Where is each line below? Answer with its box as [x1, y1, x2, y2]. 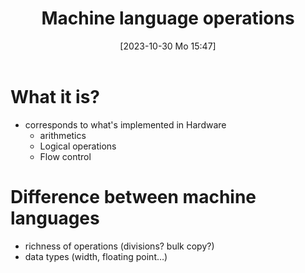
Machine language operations [41, 7, 295, 30]
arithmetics [39, 129, 87, 141]
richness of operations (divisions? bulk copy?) [24, 240, 215, 252]
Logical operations [39, 140, 117, 152]
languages [10, 207, 100, 229]
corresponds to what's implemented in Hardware [24, 118, 227, 131]
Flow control [39, 150, 92, 162]
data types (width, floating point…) [24, 250, 168, 262]
